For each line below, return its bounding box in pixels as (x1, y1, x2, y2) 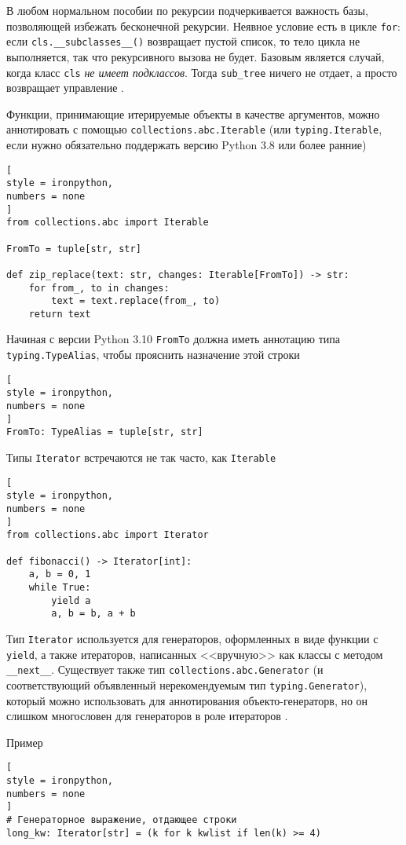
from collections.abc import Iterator (6, 529, 209, 541)
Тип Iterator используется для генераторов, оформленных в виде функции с (6, 630, 379, 646)
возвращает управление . (6, 79, 124, 96)
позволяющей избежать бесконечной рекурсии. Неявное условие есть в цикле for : (6, 17, 401, 34)
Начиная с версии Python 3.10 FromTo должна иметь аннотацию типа (6, 331, 340, 347)
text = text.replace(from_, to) (51, 295, 221, 307)
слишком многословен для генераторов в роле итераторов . (6, 708, 288, 724)
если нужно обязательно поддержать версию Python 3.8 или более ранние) (6, 137, 367, 152)
